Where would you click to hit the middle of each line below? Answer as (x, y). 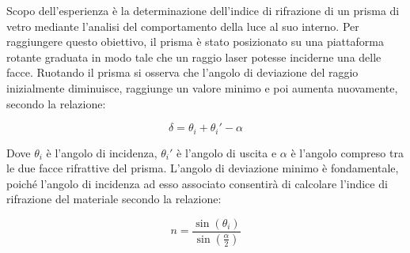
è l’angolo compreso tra (347, 152)
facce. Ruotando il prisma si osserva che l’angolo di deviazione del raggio (182, 72)
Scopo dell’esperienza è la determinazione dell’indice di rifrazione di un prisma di (203, 10)
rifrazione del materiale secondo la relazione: (114, 199)
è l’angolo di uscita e (227, 152)
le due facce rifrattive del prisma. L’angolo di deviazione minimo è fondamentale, (203, 168)
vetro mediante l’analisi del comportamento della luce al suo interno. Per (183, 26)
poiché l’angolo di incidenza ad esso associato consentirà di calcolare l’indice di (197, 183)
